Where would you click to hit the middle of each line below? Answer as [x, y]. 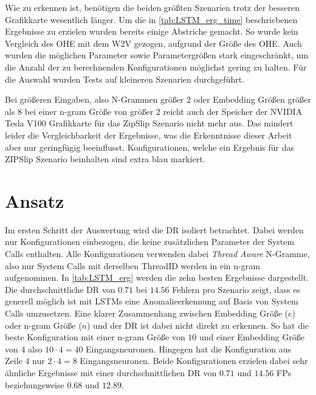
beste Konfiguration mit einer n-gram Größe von [95, 337]
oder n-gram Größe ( [43, 325]
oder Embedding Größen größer [252, 99]
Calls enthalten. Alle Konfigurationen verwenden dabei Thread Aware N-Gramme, [157, 254]
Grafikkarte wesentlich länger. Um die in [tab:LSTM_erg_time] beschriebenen [151, 19]
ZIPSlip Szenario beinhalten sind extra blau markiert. [105, 159]
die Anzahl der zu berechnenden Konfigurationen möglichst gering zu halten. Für [156, 67]
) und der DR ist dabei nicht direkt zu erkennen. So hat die [198, 325]
